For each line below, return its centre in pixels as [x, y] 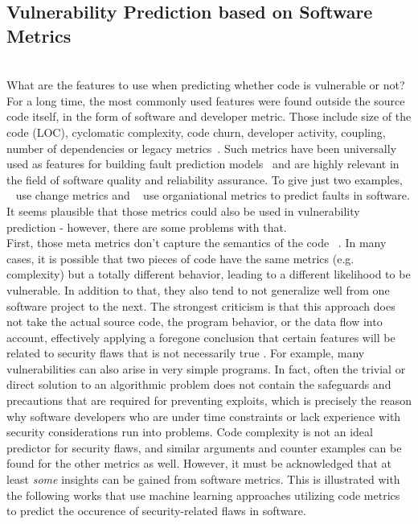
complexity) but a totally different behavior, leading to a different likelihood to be [209, 274]
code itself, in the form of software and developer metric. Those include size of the [209, 116]
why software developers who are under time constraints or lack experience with [204, 416]
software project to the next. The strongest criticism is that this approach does [201, 305]
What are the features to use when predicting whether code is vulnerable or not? [206, 85]
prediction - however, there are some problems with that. [147, 227]
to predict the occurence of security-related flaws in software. [156, 511]
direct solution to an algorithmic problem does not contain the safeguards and [199, 384]
